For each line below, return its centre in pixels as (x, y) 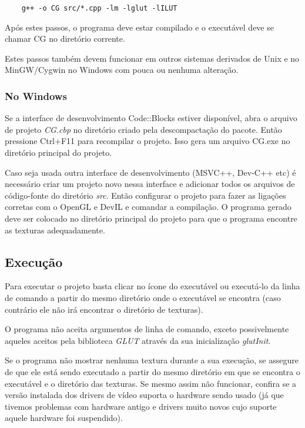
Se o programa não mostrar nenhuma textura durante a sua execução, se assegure (152, 360)
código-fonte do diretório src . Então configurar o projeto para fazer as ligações (145, 195)
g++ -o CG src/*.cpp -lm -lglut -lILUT (99, 8)
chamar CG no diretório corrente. (65, 39)
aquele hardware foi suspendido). (64, 418)
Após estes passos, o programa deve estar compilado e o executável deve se (139, 27)
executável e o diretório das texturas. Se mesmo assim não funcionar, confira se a (151, 383)
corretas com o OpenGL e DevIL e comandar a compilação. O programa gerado (148, 207)
